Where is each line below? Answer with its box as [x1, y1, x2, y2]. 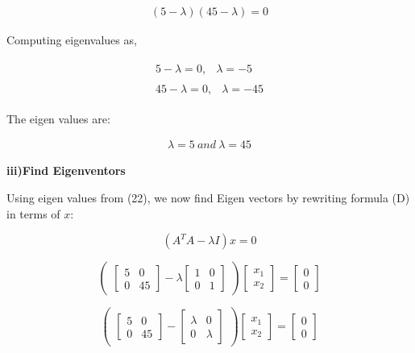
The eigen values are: [6, 110, 110, 127]
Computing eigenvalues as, [6, 31, 137, 48]
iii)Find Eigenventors [6, 162, 126, 179]
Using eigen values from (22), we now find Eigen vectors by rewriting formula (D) [6, 189, 410, 206]
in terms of [6, 205, 60, 222]
